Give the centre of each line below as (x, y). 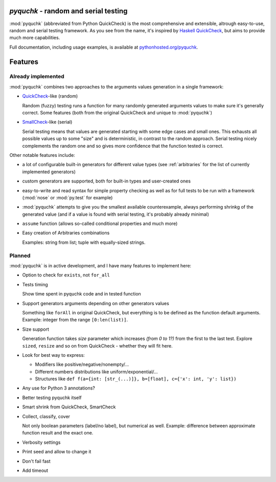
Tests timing (35, 284)
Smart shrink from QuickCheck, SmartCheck (69, 407)
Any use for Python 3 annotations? (59, 388)
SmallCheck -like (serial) (47, 122)
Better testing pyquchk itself (52, 397)
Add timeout (35, 470)
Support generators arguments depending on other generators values (96, 303)
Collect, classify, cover (46, 416)
